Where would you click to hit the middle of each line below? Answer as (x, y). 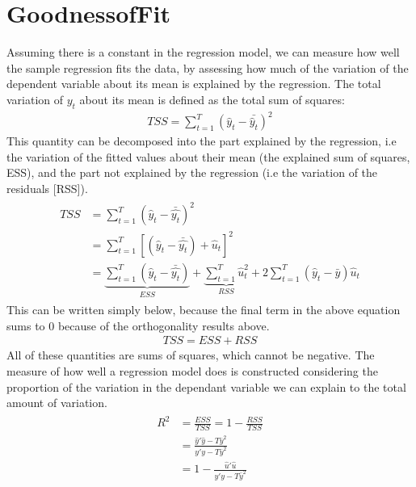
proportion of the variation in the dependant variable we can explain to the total (206, 386)
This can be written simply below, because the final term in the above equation (204, 310)
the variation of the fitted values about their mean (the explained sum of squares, (208, 156)
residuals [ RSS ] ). (47, 189)
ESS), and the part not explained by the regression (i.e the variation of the (192, 172)
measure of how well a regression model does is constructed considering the (192, 370)
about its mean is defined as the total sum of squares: (212, 99)
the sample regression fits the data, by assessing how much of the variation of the (208, 67)
